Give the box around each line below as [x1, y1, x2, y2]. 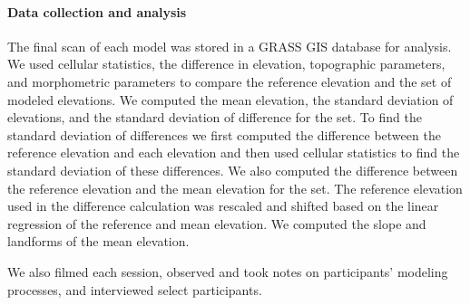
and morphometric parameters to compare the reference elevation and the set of [7, 71, 452, 91]
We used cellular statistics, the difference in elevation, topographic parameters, [7, 54, 446, 73]
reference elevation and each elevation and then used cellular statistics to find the [7, 143, 460, 162]
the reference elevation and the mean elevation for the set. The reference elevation [7, 178, 463, 197]
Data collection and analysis [7, 2, 187, 21]
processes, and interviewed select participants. [7, 280, 262, 299]
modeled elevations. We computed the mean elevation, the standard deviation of [7, 90, 454, 109]
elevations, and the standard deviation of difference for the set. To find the [7, 108, 422, 127]
